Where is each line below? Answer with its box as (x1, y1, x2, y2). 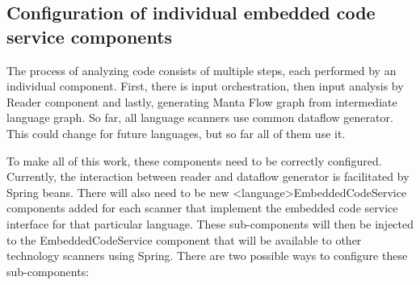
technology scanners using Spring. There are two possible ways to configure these (6, 247, 408, 264)
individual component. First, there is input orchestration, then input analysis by (6, 78, 404, 94)
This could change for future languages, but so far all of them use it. (6, 124, 346, 141)
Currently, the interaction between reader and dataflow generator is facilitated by (6, 168, 409, 185)
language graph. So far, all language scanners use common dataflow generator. (6, 109, 393, 126)
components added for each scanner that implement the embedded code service (6, 199, 398, 216)
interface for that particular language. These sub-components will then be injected (6, 215, 414, 232)
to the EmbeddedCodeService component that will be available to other (6, 231, 362, 248)
